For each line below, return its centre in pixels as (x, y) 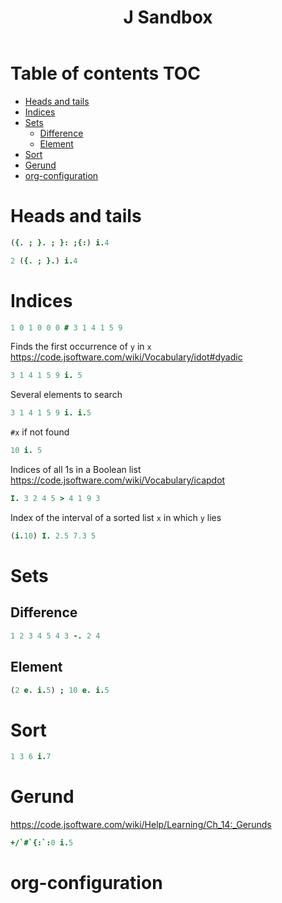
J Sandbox (168, 17)
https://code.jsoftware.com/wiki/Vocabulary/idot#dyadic (126, 357)
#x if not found (40, 432)
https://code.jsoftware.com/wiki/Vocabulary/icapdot (118, 480)
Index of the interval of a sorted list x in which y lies (116, 517)
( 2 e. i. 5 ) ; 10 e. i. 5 (60, 690)
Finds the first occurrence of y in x (81, 347)
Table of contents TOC (106, 73)
